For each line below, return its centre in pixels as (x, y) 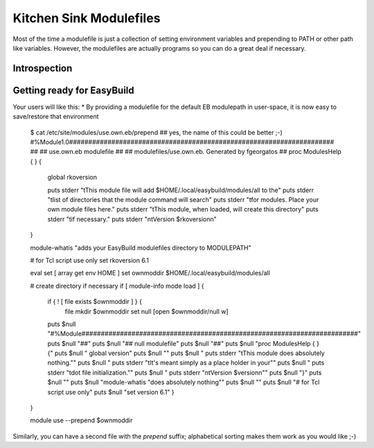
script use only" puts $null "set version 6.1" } (111, 392)
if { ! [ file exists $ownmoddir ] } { (95, 302)
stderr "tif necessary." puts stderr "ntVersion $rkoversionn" (132, 219)
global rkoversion (72, 178)
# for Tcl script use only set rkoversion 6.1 (89, 260)
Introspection (43, 68)
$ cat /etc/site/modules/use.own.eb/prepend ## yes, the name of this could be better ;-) (157, 132)
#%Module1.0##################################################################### (182, 142)
